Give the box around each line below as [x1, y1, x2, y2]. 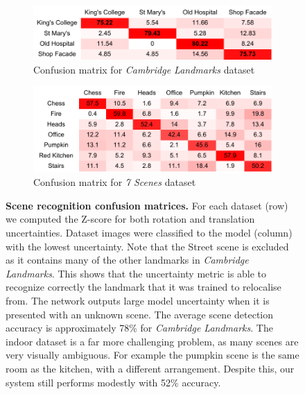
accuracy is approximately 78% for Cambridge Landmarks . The [6, 320, 273, 335]
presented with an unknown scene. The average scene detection [6, 307, 274, 321]
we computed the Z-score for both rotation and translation [6, 212, 255, 226]
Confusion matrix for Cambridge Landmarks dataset [33, 62, 255, 76]
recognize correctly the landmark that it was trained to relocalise [6, 280, 281, 294]
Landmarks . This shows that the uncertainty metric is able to [6, 266, 267, 280]
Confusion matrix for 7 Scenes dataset [33, 175, 196, 189]
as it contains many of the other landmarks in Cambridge [6, 252, 249, 267]
